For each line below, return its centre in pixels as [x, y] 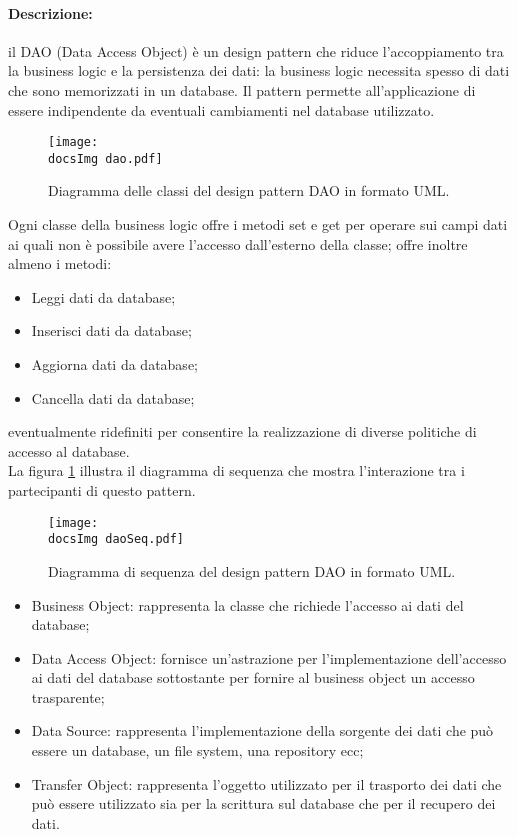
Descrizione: [50, 12]
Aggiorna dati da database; [114, 364]
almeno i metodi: [60, 263]
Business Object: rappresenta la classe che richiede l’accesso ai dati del [247, 604]
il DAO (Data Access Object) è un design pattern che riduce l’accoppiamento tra [256, 50]
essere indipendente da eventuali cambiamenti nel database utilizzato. [221, 109]
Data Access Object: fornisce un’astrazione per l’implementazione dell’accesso [269, 657]
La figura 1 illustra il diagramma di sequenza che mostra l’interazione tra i [236, 470]
